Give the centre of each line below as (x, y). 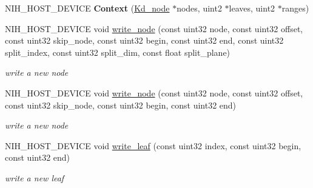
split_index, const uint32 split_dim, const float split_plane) (118, 52)
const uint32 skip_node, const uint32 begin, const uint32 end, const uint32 (144, 40)
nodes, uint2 (199, 8)
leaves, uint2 (252, 8)
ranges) (295, 8)
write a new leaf (35, 177)
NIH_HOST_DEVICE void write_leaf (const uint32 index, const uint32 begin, (153, 145)
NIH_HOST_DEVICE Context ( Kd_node (87, 8)
